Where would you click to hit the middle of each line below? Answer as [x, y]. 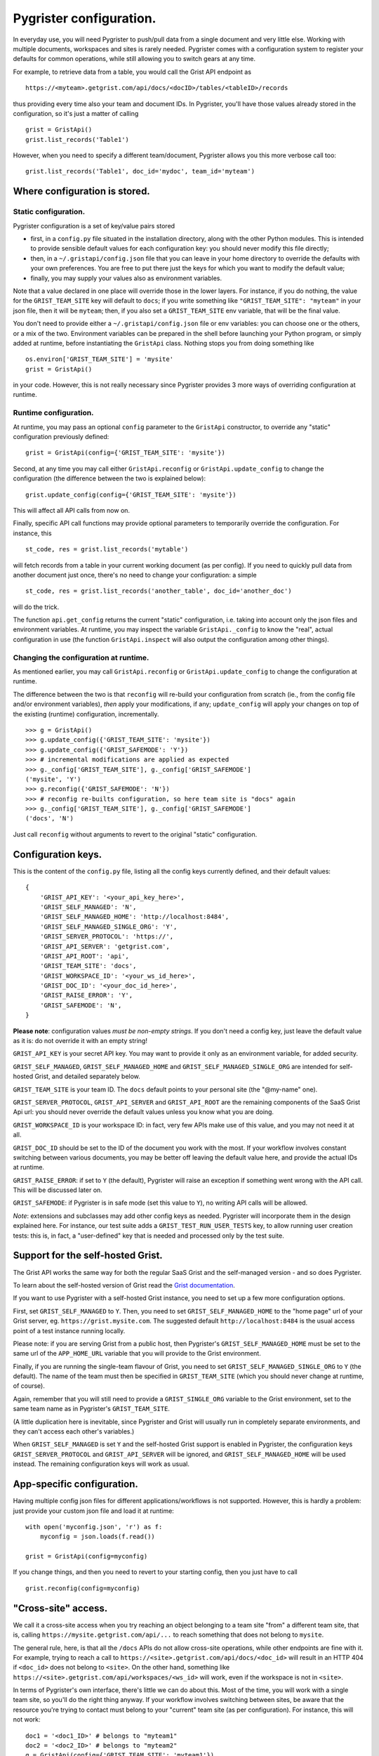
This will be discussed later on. [58, 1190]
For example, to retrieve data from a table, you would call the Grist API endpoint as [132, 72]
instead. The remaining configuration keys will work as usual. [101, 1464]
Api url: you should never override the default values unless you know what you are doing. [143, 1112]
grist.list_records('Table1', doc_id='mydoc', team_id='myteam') [140, 171]
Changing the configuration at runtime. [81, 657]
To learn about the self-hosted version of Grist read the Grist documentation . [124, 1285]
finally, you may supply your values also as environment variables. [126, 278]
